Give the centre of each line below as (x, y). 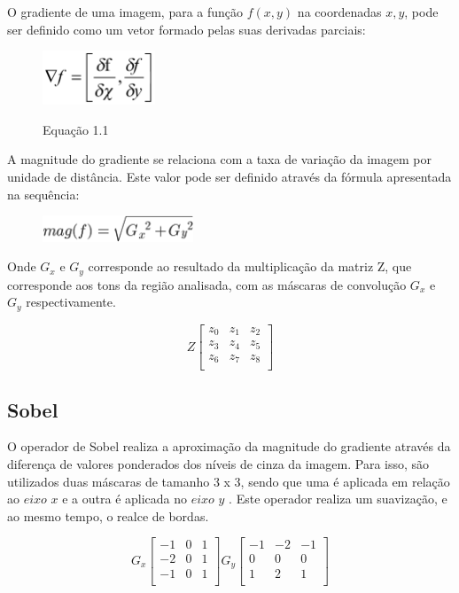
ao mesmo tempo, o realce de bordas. (108, 515)
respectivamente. (71, 302)
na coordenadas (339, 12)
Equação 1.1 (76, 129)
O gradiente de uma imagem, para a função (125, 12)
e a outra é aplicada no (125, 499)
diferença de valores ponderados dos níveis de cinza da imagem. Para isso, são (218, 464)
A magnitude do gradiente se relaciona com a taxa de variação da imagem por (219, 159)
